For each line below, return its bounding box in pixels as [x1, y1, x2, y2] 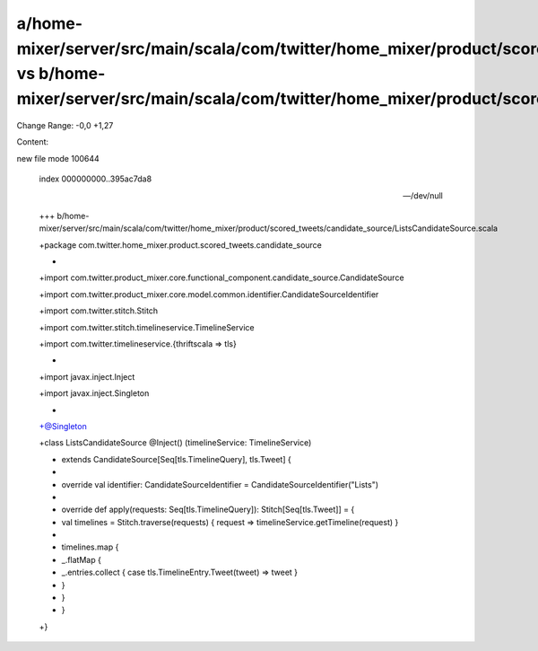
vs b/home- [16, 64, 106, 84]
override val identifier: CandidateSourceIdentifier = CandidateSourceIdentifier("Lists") [61, 479, 379, 489]
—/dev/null [403, 189, 443, 201]
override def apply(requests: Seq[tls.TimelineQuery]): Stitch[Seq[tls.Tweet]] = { [61, 504, 355, 515]
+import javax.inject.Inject [39, 371, 135, 382]
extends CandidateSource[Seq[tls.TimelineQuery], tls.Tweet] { [61, 453, 291, 464]
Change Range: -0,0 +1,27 [16, 119, 114, 130]
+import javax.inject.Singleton [39, 388, 150, 399]
